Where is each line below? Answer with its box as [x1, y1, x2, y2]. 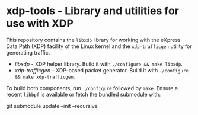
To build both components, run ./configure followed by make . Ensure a [6, 84, 178, 91]
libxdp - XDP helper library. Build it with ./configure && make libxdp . [14, 60, 183, 68]
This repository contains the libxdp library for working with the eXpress [6, 36, 181, 43]
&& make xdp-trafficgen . [14, 73, 75, 80]
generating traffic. [6, 49, 50, 56]
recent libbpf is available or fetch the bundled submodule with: [6, 91, 161, 98]
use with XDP [6, 17, 74, 30]
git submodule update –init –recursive [6, 102, 98, 109]
